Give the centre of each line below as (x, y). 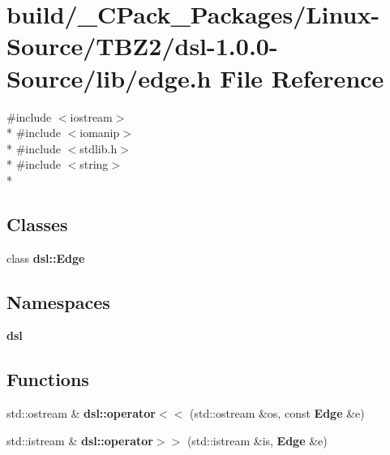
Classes (37, 223)
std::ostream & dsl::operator (81, 413)
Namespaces (58, 301)
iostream (91, 116)
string (94, 164)
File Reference (302, 77)
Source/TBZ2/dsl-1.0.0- (142, 46)
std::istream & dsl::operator (80, 440)
